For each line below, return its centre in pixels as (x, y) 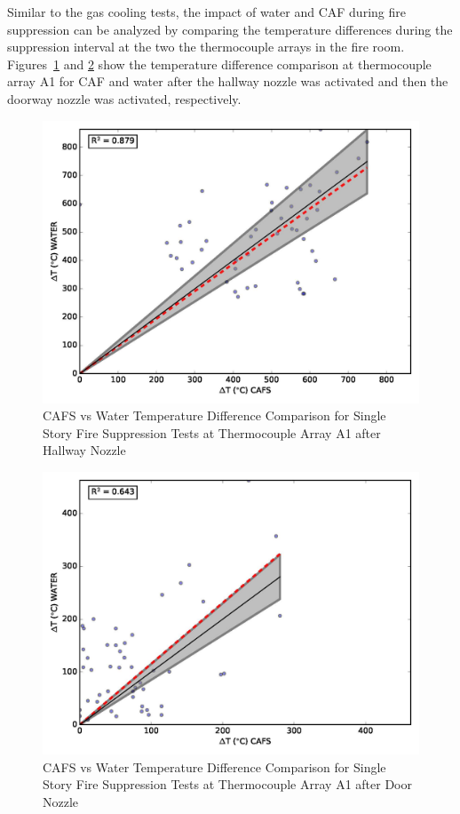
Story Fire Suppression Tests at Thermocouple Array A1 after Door (227, 784)
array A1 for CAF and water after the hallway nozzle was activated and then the (228, 81)
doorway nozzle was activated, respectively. (124, 98)
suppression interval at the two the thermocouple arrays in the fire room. (206, 47)
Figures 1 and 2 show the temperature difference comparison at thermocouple (219, 64)
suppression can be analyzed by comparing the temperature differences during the (230, 29)
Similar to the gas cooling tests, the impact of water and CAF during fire (206, 12)
